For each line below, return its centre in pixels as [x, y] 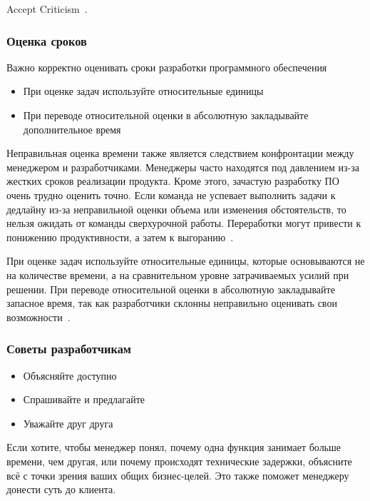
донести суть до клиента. [61, 489]
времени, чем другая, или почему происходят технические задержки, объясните [179, 461]
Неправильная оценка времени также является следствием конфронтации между [180, 153]
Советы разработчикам [69, 349]
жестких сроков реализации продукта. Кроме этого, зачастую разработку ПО [173, 181]
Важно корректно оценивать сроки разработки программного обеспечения [167, 67]
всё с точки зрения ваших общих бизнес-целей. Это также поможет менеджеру [178, 475]
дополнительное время [72, 129]
